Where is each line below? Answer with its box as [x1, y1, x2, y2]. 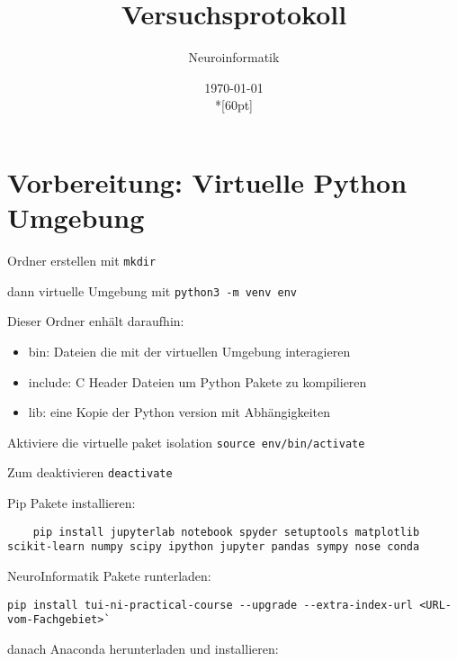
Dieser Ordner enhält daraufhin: [7, 312, 184, 330]
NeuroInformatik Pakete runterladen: [7, 566, 211, 584]
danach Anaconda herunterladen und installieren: [7, 638, 279, 657]
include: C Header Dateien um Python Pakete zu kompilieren [28, 372, 367, 391]
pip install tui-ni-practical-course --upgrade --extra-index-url [7, 598, 414, 611]
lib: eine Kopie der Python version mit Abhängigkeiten [28, 403, 331, 421]
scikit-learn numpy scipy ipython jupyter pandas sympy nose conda [7, 540, 420, 554]
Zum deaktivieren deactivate [7, 463, 173, 482]
